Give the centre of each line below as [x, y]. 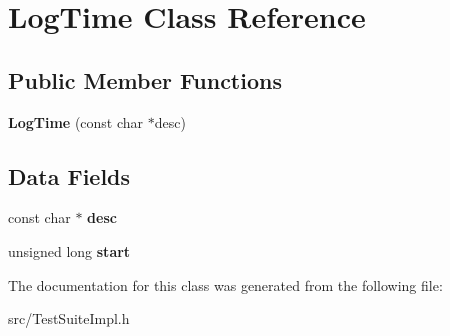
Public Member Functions [145, 79]
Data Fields [69, 175]
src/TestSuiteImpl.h [69, 318]
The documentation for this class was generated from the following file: [225, 284]
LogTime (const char [76, 121]
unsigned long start [69, 250]
